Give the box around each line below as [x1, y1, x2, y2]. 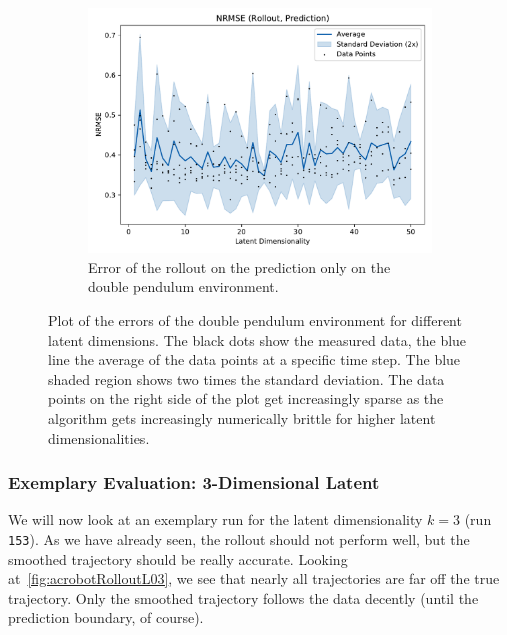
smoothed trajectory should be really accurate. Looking [8, 548, 348, 569]
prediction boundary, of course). [8, 607, 204, 628]
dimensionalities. [48, 427, 150, 448]
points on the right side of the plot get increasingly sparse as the [48, 388, 444, 409]
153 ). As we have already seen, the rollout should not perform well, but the [8, 528, 470, 549]
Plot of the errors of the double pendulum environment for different [48, 309, 462, 330]
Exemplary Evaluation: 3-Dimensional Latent [8, 470, 380, 495]
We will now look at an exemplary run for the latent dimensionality [8, 509, 423, 530]
